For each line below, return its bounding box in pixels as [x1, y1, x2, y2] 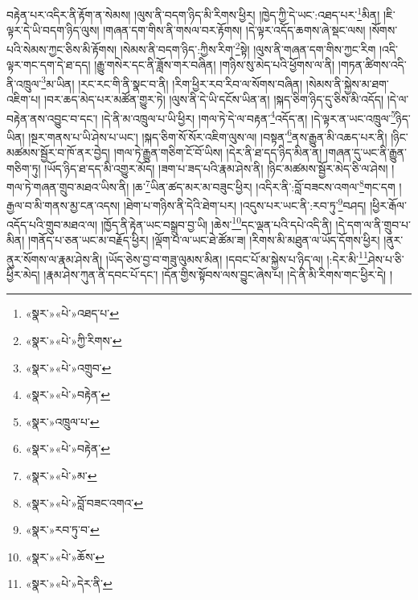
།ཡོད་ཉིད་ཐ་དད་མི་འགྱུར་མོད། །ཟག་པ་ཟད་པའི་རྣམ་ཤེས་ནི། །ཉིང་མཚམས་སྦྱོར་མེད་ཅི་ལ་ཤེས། [44, 159, 388, 176]
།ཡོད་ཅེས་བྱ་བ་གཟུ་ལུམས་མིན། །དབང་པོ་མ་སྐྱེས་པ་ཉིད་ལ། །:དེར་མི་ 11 [105, 248, 368, 267]
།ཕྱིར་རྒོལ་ [370, 197, 407, 214]
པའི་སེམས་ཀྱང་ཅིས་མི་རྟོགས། [6, 40, 117, 57]
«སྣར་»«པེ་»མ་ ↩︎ [25, 466, 97, 483]
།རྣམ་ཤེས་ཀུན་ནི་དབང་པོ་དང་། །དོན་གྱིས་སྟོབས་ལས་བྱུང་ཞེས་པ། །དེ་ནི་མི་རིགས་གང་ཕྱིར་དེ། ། [43, 265, 393, 282]
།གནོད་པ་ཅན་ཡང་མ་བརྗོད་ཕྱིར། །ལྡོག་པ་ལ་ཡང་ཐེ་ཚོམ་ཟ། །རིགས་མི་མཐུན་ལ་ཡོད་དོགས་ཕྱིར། [27, 231, 380, 248]
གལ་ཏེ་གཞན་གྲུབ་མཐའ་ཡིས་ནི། [6, 178, 129, 195]
